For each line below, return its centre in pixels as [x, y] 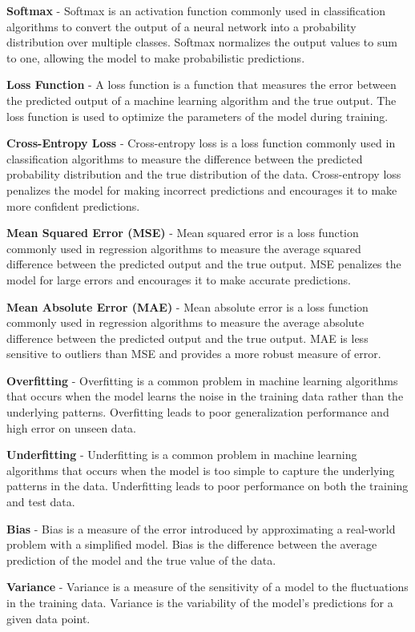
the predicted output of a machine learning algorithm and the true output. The [201, 100]
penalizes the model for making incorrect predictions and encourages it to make [202, 189]
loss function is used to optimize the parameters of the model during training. [197, 116]
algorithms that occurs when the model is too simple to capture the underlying [201, 470]
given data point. [48, 618]
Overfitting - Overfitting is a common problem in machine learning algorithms [202, 380]
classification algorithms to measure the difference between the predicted [185, 158]
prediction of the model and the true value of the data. [141, 560]
